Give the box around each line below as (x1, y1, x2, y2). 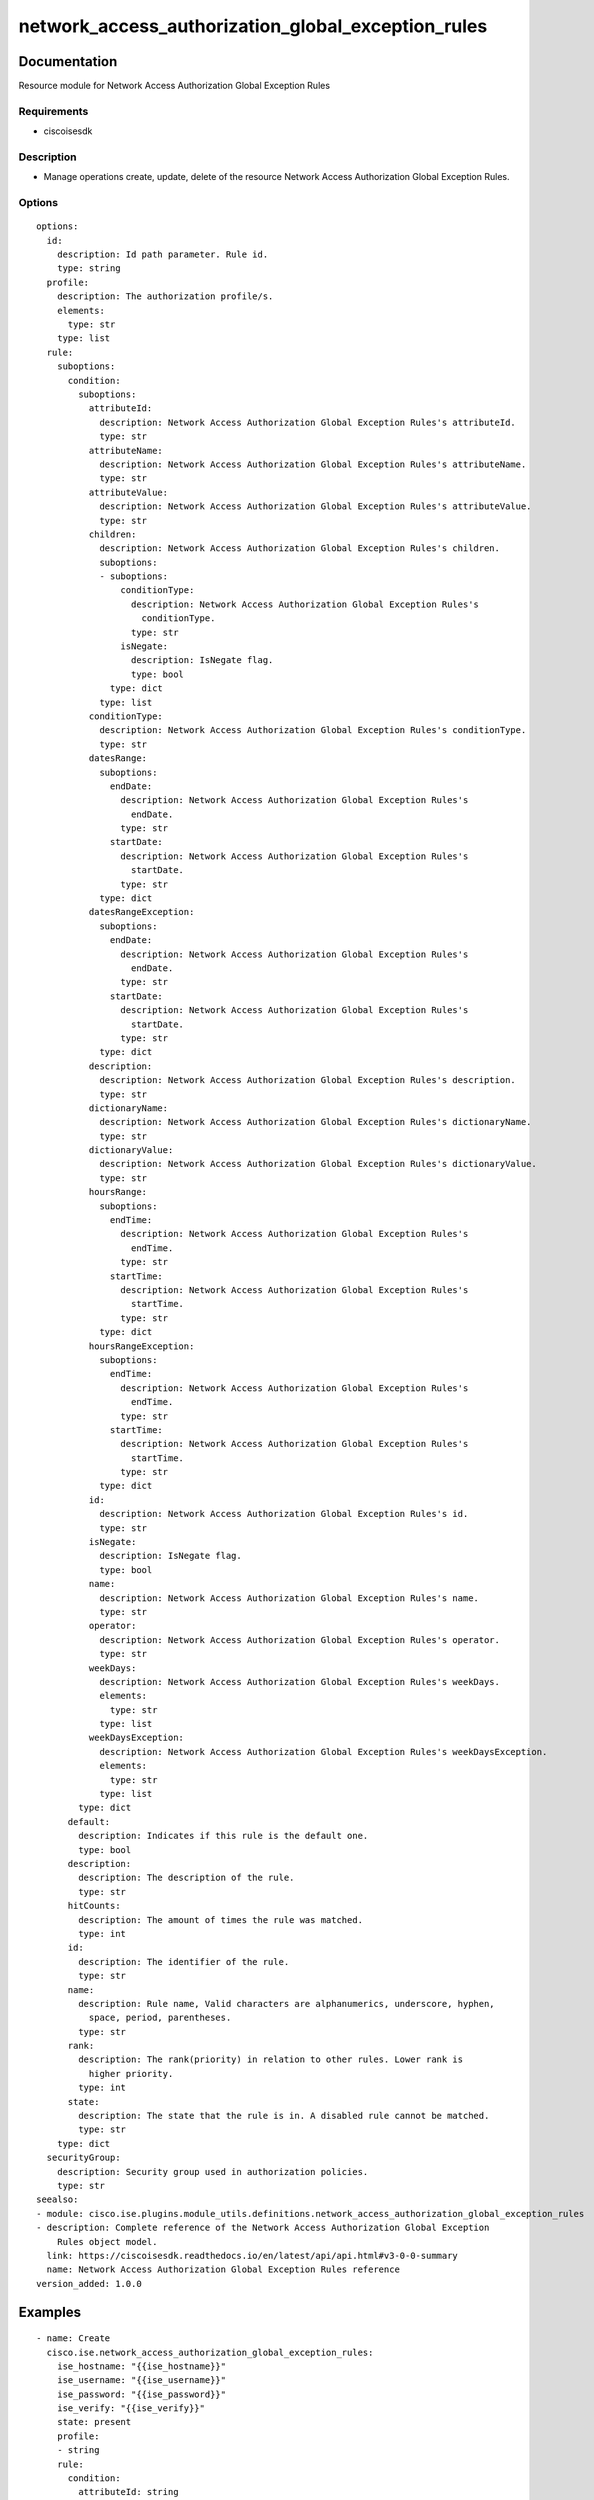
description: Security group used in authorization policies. (56, 2166, 369, 2177)
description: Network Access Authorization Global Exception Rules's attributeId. (99, 416, 517, 428)
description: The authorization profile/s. (56, 291, 274, 302)
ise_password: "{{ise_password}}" (56, 2388, 227, 2400)
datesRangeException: (88, 906, 195, 918)
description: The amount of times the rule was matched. (78, 1914, 364, 1925)
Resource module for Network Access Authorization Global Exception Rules (18, 80, 330, 92)
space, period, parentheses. (88, 2012, 232, 2024)
